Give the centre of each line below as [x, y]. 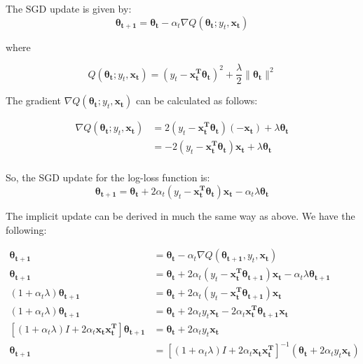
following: [26, 229]
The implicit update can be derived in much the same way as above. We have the [180, 215]
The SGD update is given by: [69, 8]
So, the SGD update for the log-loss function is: [108, 177]
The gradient [33, 100]
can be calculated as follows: [197, 100]
